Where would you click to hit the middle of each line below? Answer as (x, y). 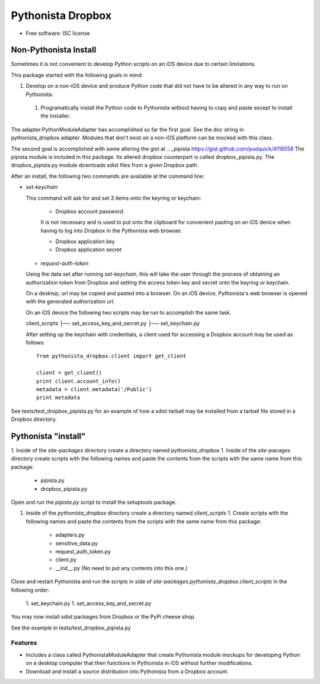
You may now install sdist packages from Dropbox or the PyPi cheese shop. (103, 617)
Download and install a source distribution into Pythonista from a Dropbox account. (127, 671)
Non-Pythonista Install (54, 50)
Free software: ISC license (58, 33)
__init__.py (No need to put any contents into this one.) (121, 568)
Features (24, 643)
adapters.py (70, 535)
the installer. (55, 116)
